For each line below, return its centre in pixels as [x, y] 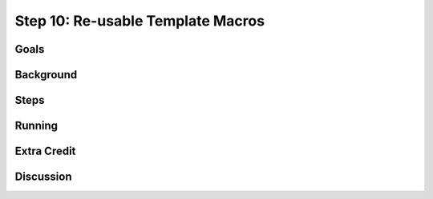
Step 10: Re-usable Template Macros [140, 21]
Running [36, 126]
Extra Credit [45, 151]
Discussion [43, 177]
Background [46, 75]
